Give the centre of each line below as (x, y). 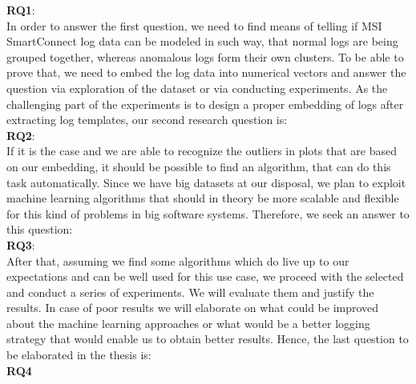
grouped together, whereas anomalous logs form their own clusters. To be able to (205, 56)
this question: (40, 229)
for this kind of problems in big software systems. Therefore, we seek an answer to (208, 213)
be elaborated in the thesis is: (79, 355)
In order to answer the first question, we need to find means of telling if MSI (194, 25)
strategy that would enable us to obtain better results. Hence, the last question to (208, 339)
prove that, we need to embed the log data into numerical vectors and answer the (206, 72)
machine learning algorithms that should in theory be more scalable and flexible (203, 198)
